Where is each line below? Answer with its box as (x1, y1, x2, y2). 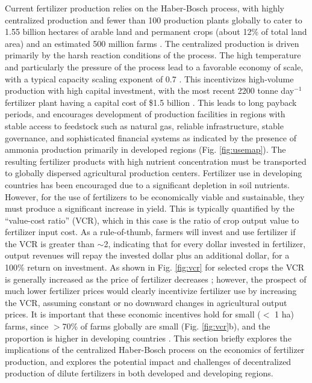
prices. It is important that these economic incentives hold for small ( (5, 308, 261, 320)
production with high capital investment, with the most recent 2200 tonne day (5, 84, 295, 97)
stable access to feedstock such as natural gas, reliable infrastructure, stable (5, 119, 284, 132)
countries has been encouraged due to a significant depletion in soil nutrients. (5, 178, 290, 191)
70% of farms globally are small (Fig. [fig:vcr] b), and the (62, 320, 270, 332)
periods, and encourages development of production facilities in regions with (5, 108, 285, 120)
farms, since (5, 320, 49, 332)
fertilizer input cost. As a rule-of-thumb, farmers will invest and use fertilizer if (5, 225, 296, 238)
